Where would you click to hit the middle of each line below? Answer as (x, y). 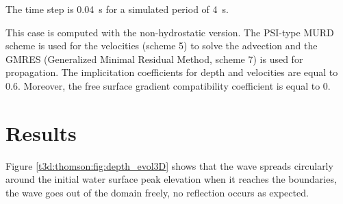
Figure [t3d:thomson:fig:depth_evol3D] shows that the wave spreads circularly (169, 165)
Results (41, 132)
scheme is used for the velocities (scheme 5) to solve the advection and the (162, 46)
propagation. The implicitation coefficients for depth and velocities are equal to (172, 72)
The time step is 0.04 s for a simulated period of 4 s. (117, 9)
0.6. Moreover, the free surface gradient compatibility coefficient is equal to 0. (168, 85)
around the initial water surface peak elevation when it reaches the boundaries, (171, 179)
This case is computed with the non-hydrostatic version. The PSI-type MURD (170, 32)
